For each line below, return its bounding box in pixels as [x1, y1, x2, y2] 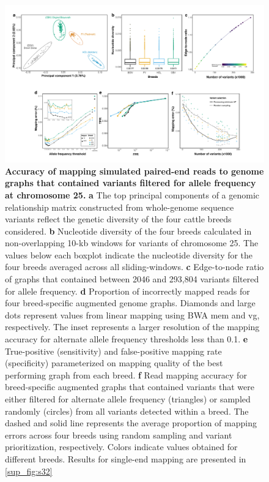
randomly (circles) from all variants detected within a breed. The [5, 404, 249, 417]
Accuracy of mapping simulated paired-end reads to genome [5, 164, 264, 177]
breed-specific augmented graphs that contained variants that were [5, 380, 254, 393]
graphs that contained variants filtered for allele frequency [5, 176, 256, 189]
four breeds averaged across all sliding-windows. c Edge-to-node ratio [5, 260, 264, 273]
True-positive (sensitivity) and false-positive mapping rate [5, 344, 222, 357]
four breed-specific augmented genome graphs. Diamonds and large [5, 296, 256, 309]
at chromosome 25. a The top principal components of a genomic [5, 188, 260, 201]
